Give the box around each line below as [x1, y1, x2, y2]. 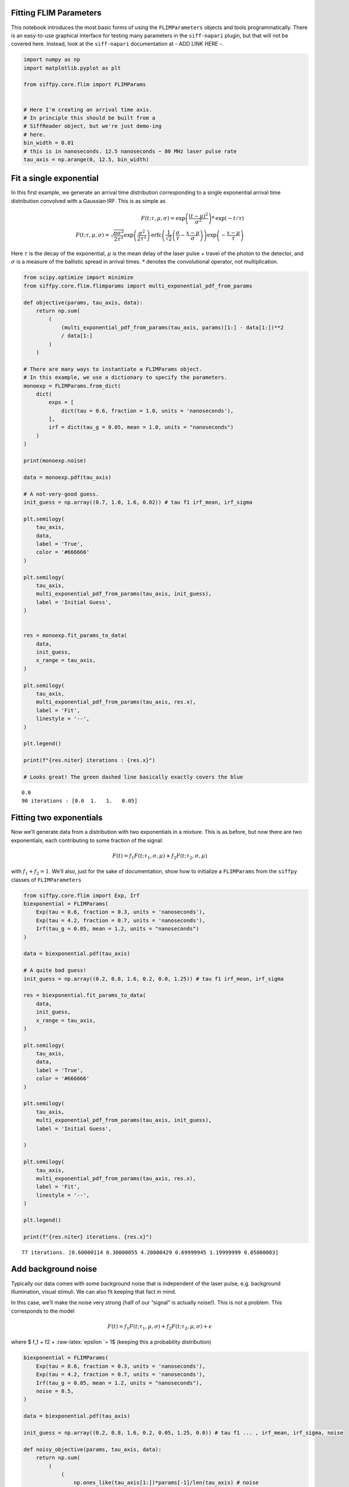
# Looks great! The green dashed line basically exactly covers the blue [23, 773, 243, 780]
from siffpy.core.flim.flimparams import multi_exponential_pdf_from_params [23, 283, 253, 289]
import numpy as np [23, 57, 80, 63]
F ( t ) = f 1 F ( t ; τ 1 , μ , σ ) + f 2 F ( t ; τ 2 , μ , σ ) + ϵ [107, 1323, 212, 1331]
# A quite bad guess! [23, 967, 87, 974]
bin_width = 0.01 [23, 140, 74, 146]
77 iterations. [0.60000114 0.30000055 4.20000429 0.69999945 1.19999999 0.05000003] [21, 1249, 279, 1256]
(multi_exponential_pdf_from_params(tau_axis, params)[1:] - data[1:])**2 [61, 324, 284, 331]
